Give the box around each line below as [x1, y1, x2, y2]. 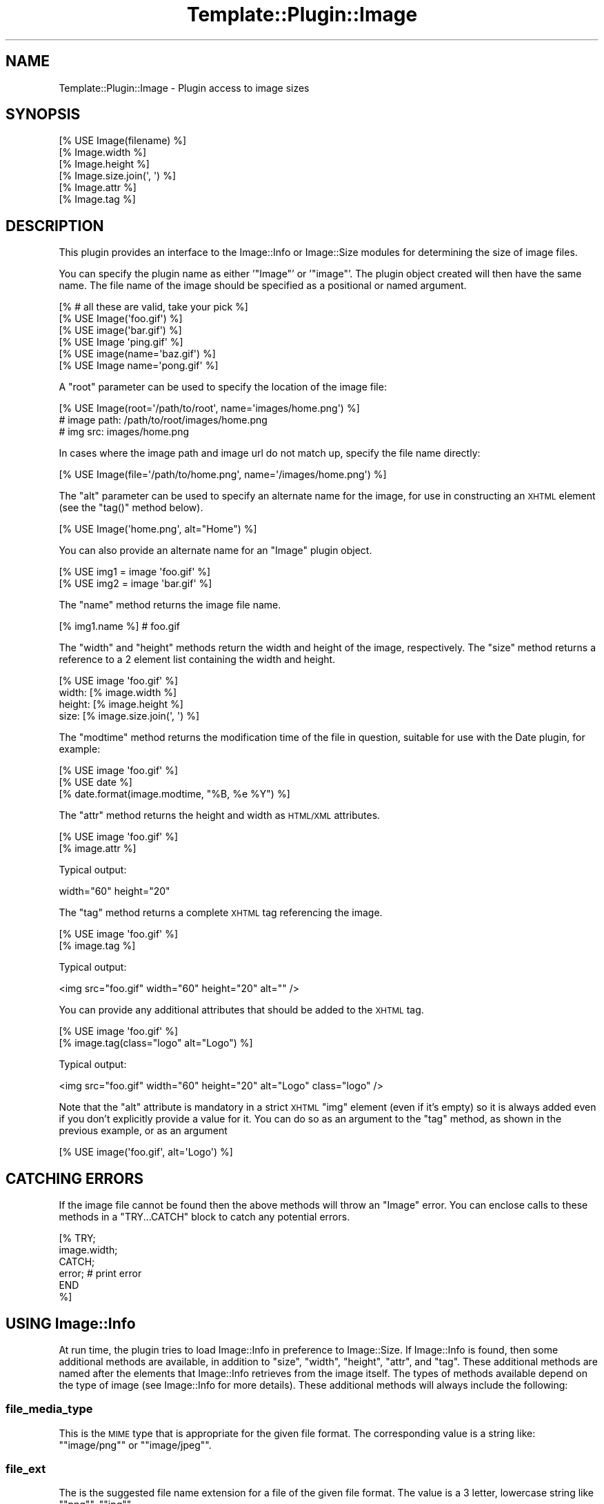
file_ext [6, 1462, 46, 1476]
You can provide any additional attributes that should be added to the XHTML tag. [59, 1004, 424, 1016]
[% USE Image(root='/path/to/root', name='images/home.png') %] [59, 402, 360, 415]
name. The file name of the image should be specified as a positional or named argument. [59, 279, 467, 292]
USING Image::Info [6, 1314, 136, 1332]
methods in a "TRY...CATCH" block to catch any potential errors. [59, 1211, 350, 1223]
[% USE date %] [59, 776, 132, 789]
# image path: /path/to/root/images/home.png [59, 414, 268, 426]
